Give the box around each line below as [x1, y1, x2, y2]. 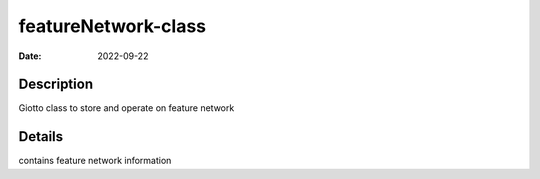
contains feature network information [18, 155, 172, 167]
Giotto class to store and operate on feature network [18, 102, 235, 114]
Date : [18, 50, 42, 62]
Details [18, 128, 64, 145]
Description [18, 76, 94, 93]
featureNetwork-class [18, 15, 207, 37]
